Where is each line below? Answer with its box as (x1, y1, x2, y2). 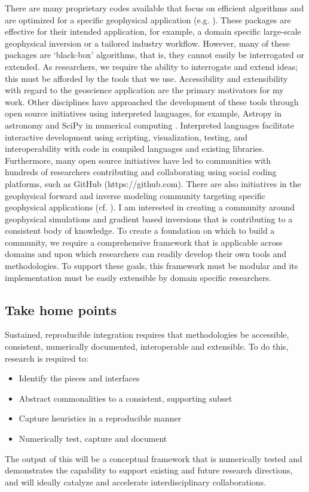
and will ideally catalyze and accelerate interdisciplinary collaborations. (5, 475, 267, 488)
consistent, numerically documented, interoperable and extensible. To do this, (5, 340, 289, 353)
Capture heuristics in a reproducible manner (19, 412, 182, 424)
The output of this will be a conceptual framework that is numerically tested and (5, 452, 302, 465)
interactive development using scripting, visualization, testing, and (5, 130, 248, 143)
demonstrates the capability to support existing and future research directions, (5, 464, 293, 476)
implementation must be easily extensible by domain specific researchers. (5, 271, 271, 283)
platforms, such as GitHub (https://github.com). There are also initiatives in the (5, 177, 301, 190)
